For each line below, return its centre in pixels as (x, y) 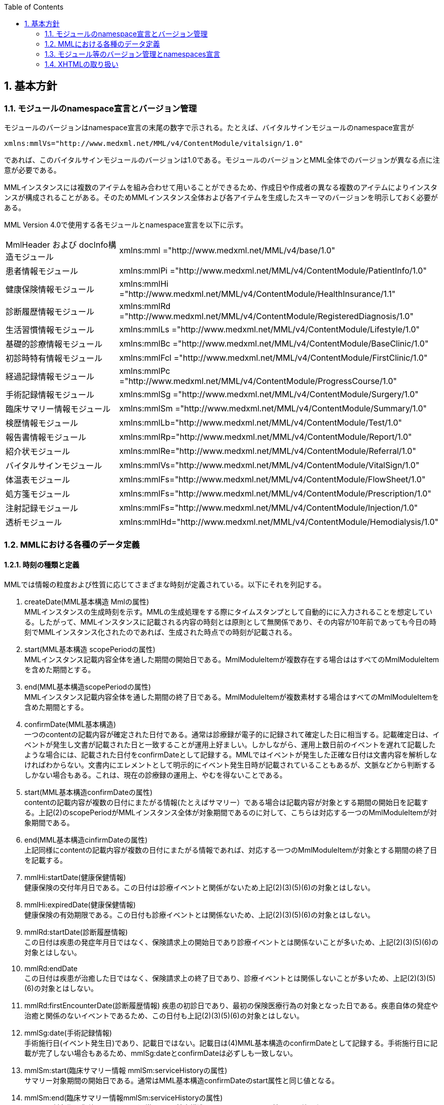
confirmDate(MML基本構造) (70, 724)
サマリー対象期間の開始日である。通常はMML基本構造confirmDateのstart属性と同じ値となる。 (182, 1080)
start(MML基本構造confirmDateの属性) (88, 792)
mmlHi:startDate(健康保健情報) (75, 877)
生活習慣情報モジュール (50, 330)
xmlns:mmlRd (145, 306)
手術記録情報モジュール (50, 395)
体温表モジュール (38, 480)
